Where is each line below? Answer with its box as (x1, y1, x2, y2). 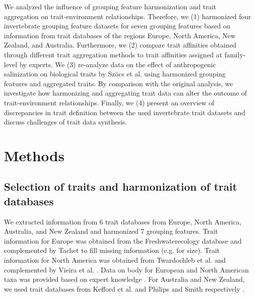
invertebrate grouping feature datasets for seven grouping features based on (4, 21, 230, 31)
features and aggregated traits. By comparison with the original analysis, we (4, 78, 233, 88)
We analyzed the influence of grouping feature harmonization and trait (4, 1, 217, 11)
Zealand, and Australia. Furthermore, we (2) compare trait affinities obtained (4, 40, 236, 50)
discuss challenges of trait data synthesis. (4, 117, 127, 127)
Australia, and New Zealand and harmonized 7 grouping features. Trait (4, 226, 218, 236)
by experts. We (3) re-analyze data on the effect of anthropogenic (19, 59, 216, 69)
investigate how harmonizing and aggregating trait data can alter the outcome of (4, 88, 247, 98)
